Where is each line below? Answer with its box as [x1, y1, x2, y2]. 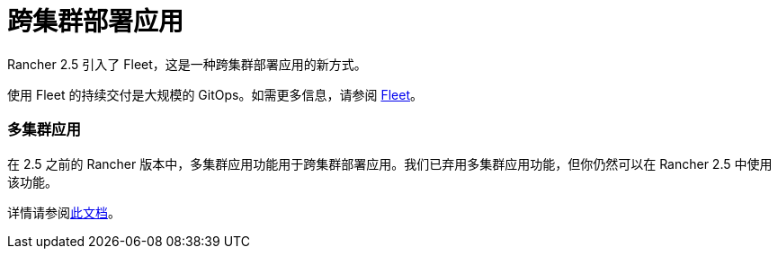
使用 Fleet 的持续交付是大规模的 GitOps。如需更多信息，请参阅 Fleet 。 [7, 86, 423, 102]
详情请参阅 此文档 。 [7, 204, 121, 220]
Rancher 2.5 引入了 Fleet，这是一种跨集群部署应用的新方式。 [7, 56, 367, 72]
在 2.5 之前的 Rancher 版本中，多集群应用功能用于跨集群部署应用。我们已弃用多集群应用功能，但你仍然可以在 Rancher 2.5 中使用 [7, 155, 773, 172]
